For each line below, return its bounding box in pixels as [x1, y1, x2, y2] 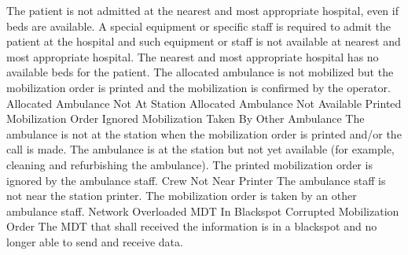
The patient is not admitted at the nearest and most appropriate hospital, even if [6, 2, 399, 18]
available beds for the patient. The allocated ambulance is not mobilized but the [6, 64, 394, 80]
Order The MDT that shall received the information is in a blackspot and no [6, 218, 377, 235]
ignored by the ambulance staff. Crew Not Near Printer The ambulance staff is [6, 172, 386, 188]
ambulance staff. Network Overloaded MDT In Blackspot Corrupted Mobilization [6, 202, 399, 219]
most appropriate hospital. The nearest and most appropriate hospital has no [6, 48, 379, 65]
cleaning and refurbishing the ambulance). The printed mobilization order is [6, 156, 373, 172]
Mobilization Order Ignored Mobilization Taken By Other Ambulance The [6, 110, 365, 127]
